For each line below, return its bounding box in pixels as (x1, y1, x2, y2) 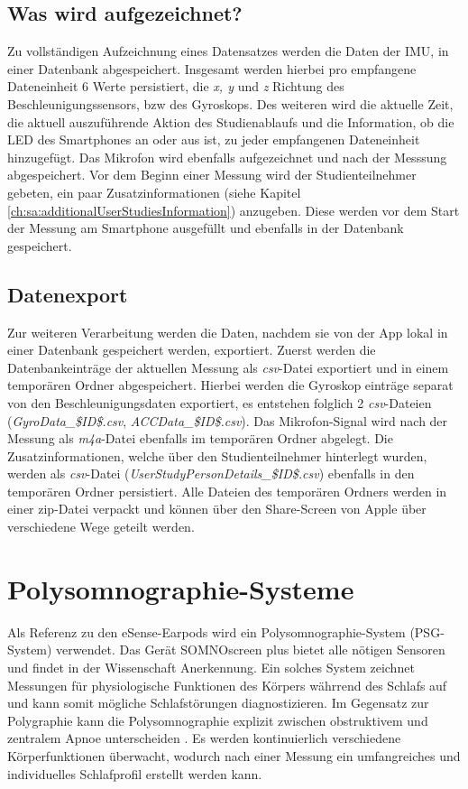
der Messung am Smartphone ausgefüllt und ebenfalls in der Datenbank (7, 218, 404, 237)
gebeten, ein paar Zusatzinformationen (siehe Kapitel (7, 182, 301, 201)
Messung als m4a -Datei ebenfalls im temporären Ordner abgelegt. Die (7, 429, 393, 448)
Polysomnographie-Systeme (7, 570, 354, 607)
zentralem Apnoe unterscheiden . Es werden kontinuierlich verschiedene (7, 729, 401, 747)
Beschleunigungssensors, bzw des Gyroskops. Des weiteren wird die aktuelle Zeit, (7, 94, 454, 113)
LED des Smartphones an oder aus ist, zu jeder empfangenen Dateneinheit (7, 130, 420, 149)
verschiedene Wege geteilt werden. (7, 517, 195, 536)
